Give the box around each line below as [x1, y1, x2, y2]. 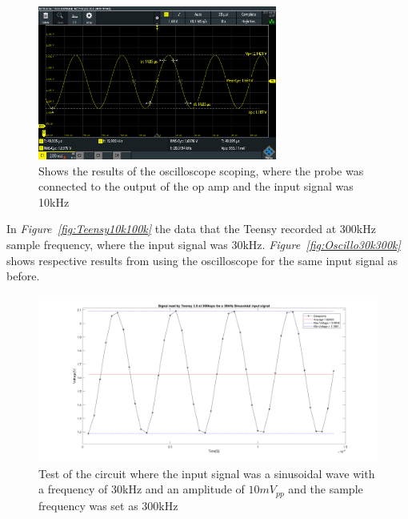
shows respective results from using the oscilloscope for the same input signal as [6, 251, 398, 268]
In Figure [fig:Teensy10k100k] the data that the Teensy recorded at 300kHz [6, 220, 376, 237]
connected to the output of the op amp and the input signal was [38, 178, 354, 195]
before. [6, 268, 40, 284]
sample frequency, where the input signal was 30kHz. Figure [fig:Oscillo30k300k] [6, 235, 401, 252]
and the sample [288, 481, 363, 497]
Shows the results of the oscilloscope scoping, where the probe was [38, 162, 364, 179]
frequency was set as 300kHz [38, 497, 178, 513]
